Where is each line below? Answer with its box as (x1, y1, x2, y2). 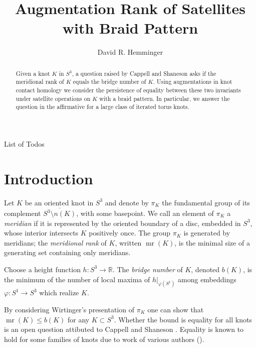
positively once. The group (89, 227, 171, 238)
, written (115, 237, 142, 248)
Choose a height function (4, 264, 81, 274)
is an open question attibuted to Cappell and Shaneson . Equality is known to (4, 324, 244, 334)
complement (4, 208, 41, 218)
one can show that (147, 304, 204, 315)
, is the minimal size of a (174, 237, 250, 248)
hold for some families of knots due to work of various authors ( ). (4, 333, 204, 344)
